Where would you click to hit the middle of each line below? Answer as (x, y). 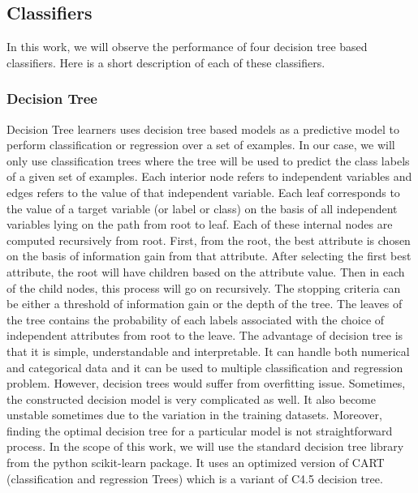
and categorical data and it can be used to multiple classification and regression (205, 367)
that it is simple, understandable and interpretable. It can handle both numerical (208, 351)
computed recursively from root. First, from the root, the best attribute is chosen (209, 240)
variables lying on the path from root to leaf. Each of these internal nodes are (200, 224)
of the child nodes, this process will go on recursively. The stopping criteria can (204, 287)
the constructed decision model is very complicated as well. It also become (191, 399)
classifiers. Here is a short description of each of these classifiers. (166, 62)
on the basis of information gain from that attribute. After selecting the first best (209, 256)
